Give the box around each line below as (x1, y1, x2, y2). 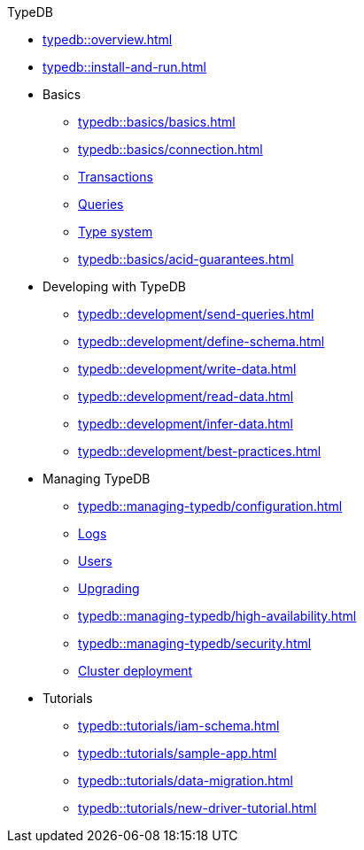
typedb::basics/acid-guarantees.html (78, 251, 294, 267)
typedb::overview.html (43, 32, 173, 47)
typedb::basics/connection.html (78, 142, 263, 157)
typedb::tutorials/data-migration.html (78, 773, 293, 788)
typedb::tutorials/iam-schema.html (78, 718, 280, 733)
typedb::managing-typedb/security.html (78, 636, 312, 651)
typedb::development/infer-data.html (78, 416, 293, 431)
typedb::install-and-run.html (43, 59, 206, 74)
